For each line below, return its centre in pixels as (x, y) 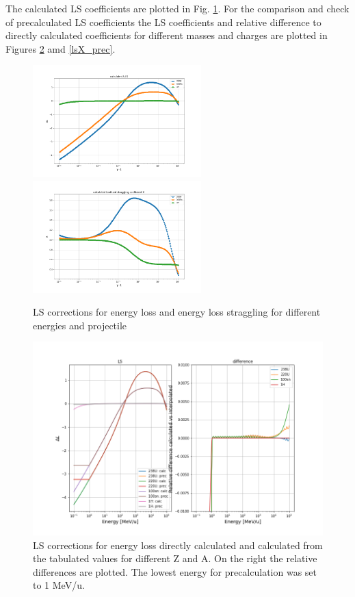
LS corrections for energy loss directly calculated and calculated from (178, 545)
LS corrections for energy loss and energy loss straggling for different (177, 312)
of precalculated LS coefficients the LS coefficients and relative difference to (163, 22)
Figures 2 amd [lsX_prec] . (61, 48)
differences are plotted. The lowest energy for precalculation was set (175, 571)
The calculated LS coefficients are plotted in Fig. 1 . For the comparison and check (177, 8)
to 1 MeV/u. (59, 585)
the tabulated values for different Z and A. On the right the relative (175, 558)
